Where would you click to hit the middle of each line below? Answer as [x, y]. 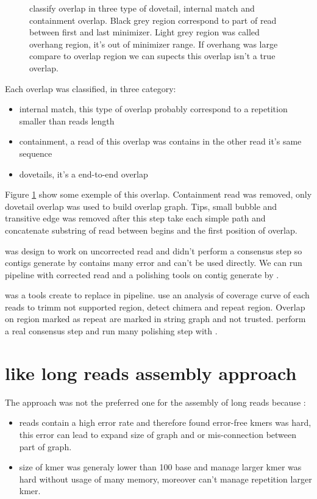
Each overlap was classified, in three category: [91, 88]
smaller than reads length [67, 120]
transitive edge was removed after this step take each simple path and [135, 218]
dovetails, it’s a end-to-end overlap [84, 174]
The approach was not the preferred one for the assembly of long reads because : [155, 402]
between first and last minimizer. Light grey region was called [144, 32]
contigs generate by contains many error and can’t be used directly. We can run [154, 263]
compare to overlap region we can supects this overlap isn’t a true [152, 56]
